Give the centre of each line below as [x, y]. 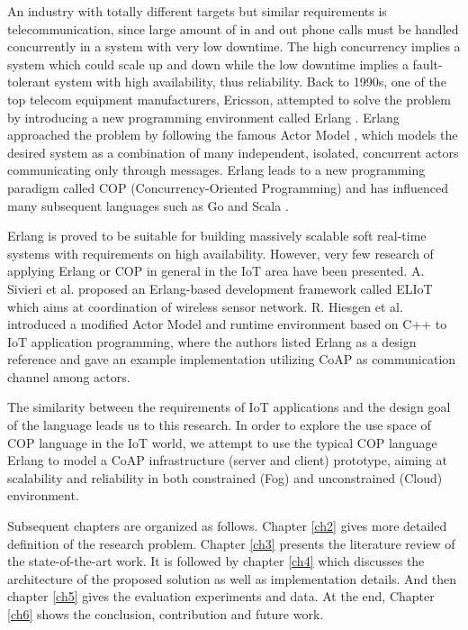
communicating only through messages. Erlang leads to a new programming [216, 170]
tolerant [29, 82]
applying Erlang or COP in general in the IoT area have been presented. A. [216, 271]
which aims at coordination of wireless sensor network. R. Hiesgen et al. [205, 306]
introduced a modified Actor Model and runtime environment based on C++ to [227, 324]
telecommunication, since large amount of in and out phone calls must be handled [233, 28]
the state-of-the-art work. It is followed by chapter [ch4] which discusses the [216, 561]
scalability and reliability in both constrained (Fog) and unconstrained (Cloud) [225, 477]
